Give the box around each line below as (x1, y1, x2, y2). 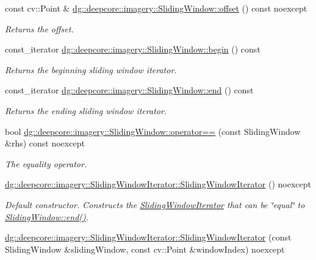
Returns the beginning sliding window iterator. (5, 63, 177, 76)
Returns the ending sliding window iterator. (5, 104, 167, 117)
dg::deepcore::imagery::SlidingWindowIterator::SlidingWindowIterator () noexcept (5, 178, 312, 190)
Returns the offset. (5, 22, 74, 35)
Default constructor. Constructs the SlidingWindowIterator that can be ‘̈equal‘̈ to (5, 198, 305, 211)
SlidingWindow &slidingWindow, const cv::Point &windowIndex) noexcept (5, 242, 285, 255)
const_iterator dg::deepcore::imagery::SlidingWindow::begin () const (5, 43, 260, 56)
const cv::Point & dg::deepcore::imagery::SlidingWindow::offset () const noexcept (5, 2, 307, 14)
